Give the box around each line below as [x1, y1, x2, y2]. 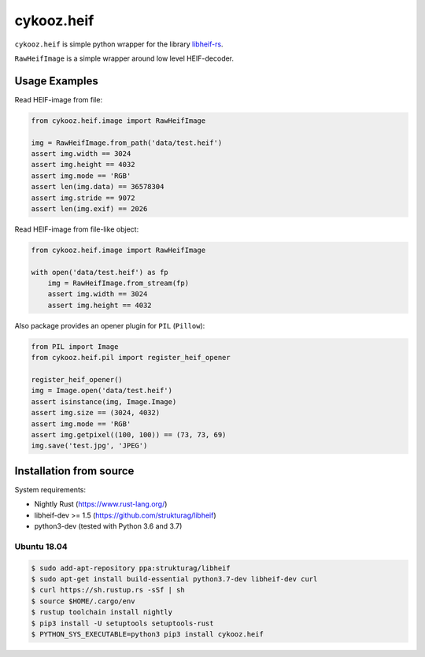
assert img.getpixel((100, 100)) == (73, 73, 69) [31, 430, 227, 439]
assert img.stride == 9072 [31, 193, 135, 202]
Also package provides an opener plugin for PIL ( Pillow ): [14, 321, 205, 330]
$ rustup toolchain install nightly [31, 607, 173, 617]
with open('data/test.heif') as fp [31, 268, 168, 277]
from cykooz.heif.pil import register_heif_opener [31, 353, 231, 362]
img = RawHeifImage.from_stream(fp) [47, 279, 189, 288]
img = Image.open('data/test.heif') [31, 386, 173, 395]
